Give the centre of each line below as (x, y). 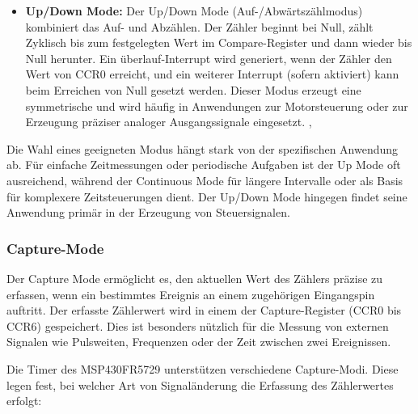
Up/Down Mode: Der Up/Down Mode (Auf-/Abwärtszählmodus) (194, 11)
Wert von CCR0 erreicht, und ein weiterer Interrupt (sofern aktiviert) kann (212, 74)
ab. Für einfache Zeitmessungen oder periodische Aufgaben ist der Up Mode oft (204, 165)
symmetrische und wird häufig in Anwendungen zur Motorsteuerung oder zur (217, 106)
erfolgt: (24, 401)
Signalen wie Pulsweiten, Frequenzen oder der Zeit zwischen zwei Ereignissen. (199, 342)
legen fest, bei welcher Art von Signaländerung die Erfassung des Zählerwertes (200, 384)
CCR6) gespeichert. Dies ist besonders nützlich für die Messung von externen (198, 325)
